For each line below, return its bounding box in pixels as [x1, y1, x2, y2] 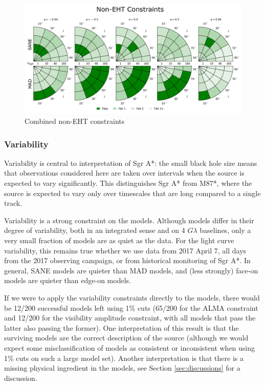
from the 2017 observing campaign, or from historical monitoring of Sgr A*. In [4, 255, 251, 266]
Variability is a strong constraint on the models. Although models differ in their [4, 215, 254, 225]
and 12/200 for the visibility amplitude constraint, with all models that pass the [4, 312, 256, 323]
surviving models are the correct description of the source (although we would [4, 332, 249, 343]
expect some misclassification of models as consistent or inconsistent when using [4, 342, 255, 353]
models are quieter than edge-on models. [4, 275, 131, 286]
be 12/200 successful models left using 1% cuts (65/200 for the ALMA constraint [4, 302, 258, 313]
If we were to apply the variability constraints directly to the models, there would [4, 292, 260, 303]
